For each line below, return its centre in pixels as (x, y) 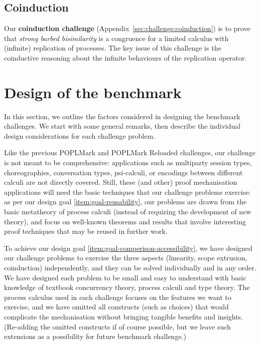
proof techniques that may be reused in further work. (86, 231)
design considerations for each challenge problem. (80, 135)
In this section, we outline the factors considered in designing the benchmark (122, 116)
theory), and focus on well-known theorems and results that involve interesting (125, 221)
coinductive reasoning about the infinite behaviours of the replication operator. (125, 57)
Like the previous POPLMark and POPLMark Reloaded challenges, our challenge (130, 152)
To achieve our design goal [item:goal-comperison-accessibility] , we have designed (128, 248)
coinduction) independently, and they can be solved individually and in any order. (130, 268)
